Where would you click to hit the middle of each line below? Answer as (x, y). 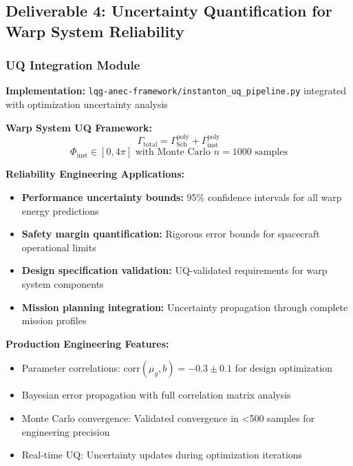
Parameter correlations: (71, 368)
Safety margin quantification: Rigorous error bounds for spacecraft (171, 234)
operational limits (59, 247)
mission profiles (54, 320)
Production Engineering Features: (87, 343)
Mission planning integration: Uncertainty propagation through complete (185, 307)
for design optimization (284, 368)
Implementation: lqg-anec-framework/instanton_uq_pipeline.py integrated (176, 91)
